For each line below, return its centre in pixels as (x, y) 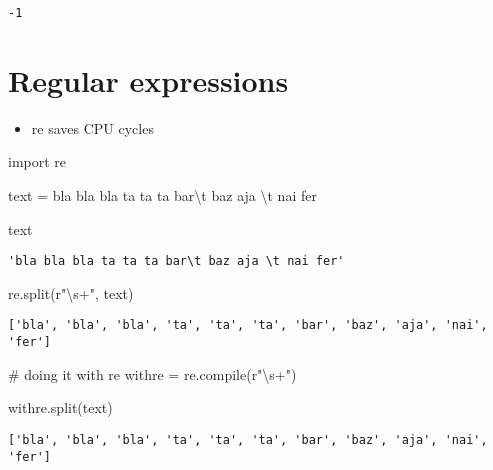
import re (37, 161)
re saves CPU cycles (92, 127)
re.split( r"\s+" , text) (71, 292)
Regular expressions (148, 79)
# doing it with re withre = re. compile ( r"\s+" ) (152, 373)
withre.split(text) (60, 407)
